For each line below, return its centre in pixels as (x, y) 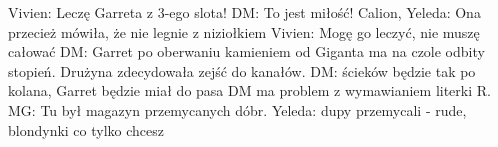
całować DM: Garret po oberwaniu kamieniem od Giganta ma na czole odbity (246, 51)
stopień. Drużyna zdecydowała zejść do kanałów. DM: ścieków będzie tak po (242, 70)
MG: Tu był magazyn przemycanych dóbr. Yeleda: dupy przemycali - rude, (237, 109)
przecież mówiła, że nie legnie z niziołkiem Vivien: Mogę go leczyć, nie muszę (244, 31)
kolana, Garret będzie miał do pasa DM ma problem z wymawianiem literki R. (249, 90)
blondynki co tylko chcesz (86, 129)
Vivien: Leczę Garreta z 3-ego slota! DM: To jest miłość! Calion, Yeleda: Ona (244, 12)
